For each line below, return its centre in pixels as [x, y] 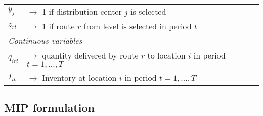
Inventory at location [79, 77]
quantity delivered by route [90, 55]
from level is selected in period [138, 26]
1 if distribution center [82, 11]
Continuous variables [45, 41]
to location [166, 55]
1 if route [58, 26]
